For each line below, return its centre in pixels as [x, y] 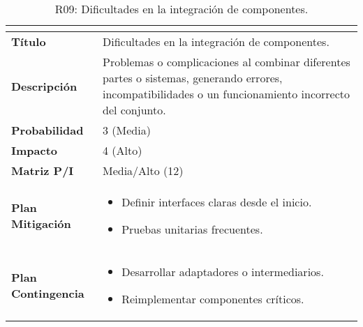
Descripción [44, 86]
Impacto [35, 150]
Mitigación [41, 223]
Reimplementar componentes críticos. [213, 299]
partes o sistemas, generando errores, [192, 78]
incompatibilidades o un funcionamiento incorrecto [226, 94]
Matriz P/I [43, 170]
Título [29, 41]
